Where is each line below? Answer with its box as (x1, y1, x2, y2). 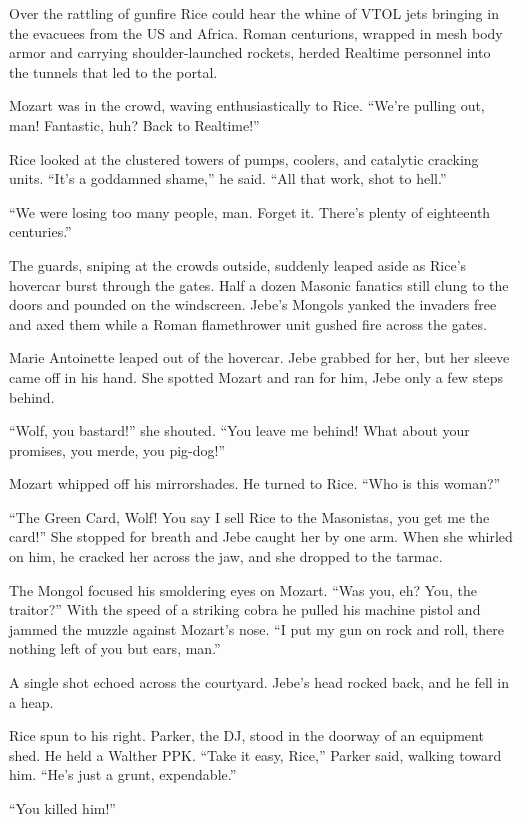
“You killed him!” (9, 798, 116, 818)
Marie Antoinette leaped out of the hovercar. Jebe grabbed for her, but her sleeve (9, 347, 510, 368)
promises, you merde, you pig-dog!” (9, 439, 226, 460)
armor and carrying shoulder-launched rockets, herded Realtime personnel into (9, 42, 491, 63)
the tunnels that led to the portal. (9, 61, 218, 82)
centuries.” (9, 221, 72, 242)
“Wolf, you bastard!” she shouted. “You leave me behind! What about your (9, 420, 470, 441)
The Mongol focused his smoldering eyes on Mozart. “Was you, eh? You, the (9, 579, 477, 600)
